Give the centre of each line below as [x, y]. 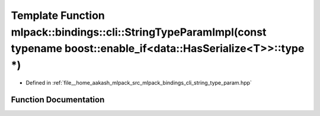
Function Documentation [58, 100]
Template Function [58, 15]
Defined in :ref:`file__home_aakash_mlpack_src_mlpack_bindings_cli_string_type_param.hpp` [139, 82]
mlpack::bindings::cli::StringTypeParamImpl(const [139, 32]
